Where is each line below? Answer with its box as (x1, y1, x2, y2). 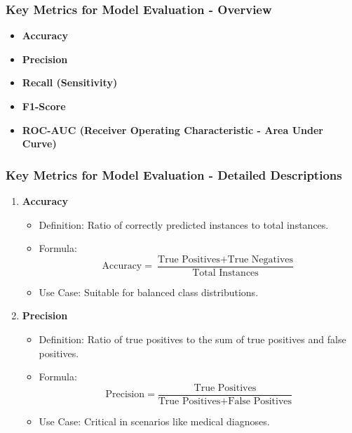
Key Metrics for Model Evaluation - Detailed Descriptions (6, 166, 342, 183)
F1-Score (22, 99, 66, 113)
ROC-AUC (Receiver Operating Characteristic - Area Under (22, 122, 323, 137)
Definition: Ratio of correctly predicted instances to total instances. (39, 217, 329, 232)
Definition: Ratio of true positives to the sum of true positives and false (39, 332, 346, 347)
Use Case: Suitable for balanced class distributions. (39, 284, 259, 299)
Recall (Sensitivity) (22, 75, 118, 90)
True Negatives (227, 254, 294, 265)
